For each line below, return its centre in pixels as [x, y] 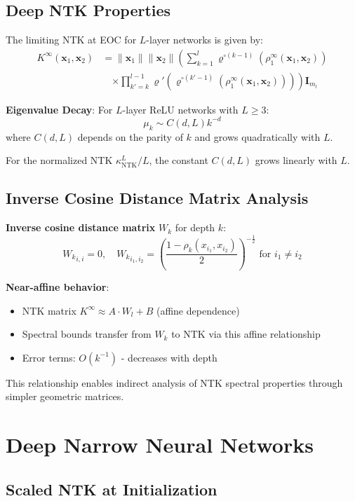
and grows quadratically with [257, 136]
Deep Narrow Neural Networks [160, 445]
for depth [195, 227]
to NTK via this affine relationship [246, 334]
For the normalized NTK [59, 160]
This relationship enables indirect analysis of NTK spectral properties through [174, 382]
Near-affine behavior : [58, 287]
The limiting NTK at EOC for [71, 40]
